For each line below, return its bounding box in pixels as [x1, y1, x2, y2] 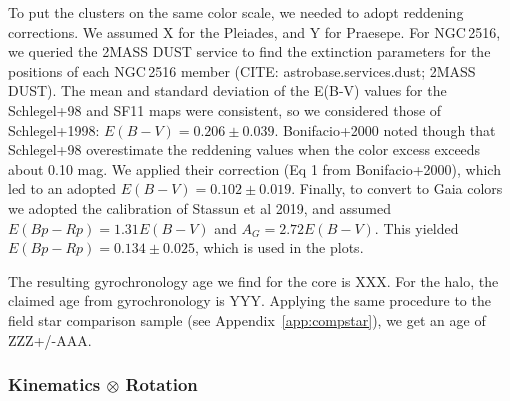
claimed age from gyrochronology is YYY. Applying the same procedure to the [8, 290, 491, 311]
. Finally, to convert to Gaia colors [291, 178, 503, 199]
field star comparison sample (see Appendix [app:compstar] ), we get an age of [8, 309, 486, 330]
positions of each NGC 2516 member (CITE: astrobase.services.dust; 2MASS [8, 60, 476, 81]
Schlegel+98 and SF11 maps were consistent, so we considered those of [8, 99, 442, 120]
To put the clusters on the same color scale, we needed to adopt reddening [8, 2, 464, 22]
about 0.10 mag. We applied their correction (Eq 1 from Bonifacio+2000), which [8, 158, 501, 179]
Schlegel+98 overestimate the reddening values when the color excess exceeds [8, 139, 481, 160]
